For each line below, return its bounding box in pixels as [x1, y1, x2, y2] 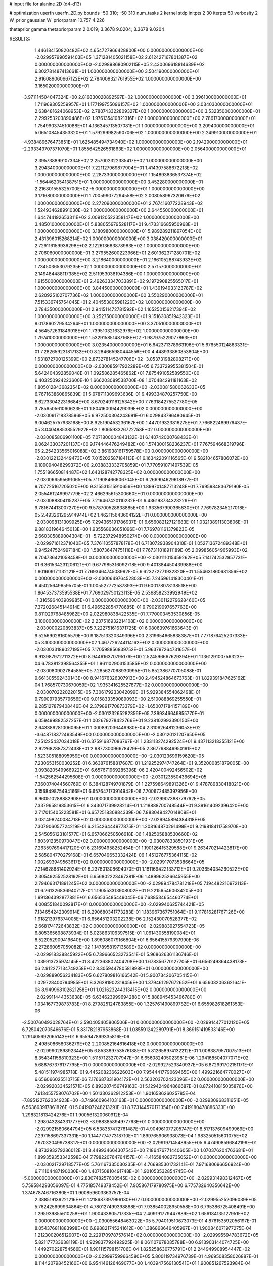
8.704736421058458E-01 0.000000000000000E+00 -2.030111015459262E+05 [34, 555, 202, 561]
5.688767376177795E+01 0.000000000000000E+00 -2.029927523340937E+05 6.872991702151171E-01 [34, 1062, 254, 1068]
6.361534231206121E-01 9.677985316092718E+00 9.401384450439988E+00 [40, 561, 203, 567]
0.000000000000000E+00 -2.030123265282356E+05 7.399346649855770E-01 [34, 710, 204, 716]
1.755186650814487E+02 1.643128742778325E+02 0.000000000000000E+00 [34, 469, 201, 476]
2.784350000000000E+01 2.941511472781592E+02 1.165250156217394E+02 [34, 306, 196, 312]
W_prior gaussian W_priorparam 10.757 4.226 [9, 17, 105, 23]
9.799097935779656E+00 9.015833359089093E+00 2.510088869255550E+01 [34, 696, 201, 702]
